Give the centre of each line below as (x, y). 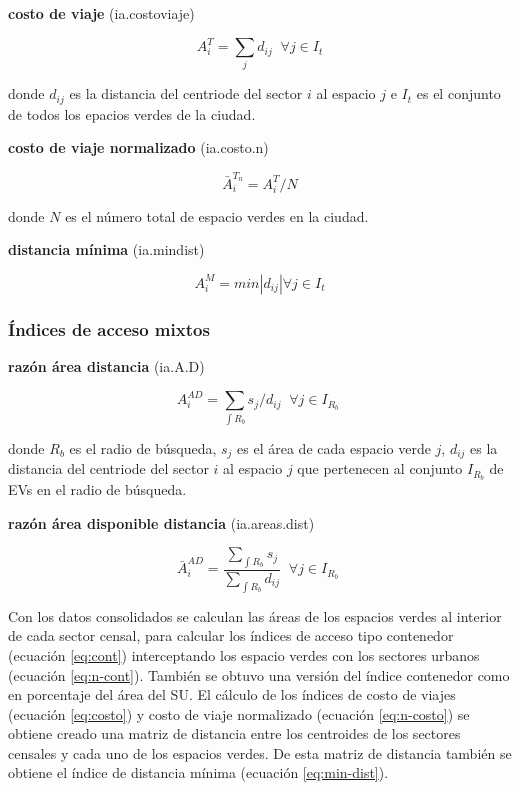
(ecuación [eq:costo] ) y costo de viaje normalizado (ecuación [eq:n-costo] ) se (239, 713)
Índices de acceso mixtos (109, 328)
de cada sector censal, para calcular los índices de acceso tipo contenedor (231, 635)
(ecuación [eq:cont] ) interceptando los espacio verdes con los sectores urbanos (244, 654)
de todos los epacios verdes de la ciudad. (132, 113)
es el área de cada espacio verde (334, 447)
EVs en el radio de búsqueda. (97, 488)
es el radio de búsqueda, (143, 447)
